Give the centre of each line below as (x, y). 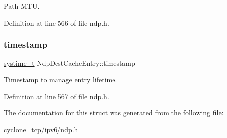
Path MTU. (22, 6)
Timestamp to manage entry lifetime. (61, 79)
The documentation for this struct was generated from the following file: (114, 113)
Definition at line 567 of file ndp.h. (57, 96)
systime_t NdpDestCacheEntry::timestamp (70, 63)
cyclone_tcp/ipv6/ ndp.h (41, 129)
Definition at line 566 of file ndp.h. (57, 22)
